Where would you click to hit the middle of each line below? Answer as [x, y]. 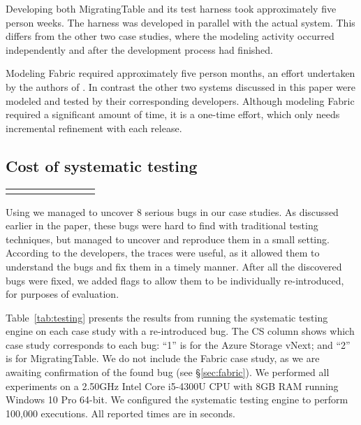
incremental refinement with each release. [94, 128]
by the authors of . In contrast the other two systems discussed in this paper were [180, 86]
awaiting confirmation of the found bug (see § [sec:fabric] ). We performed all [168, 372]
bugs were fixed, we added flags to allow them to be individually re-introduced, [175, 280]
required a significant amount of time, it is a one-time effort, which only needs [173, 114]
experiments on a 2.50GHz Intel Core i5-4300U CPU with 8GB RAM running [172, 386]
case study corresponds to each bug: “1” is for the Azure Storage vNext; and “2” [178, 344]
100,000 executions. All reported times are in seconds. [121, 413]
